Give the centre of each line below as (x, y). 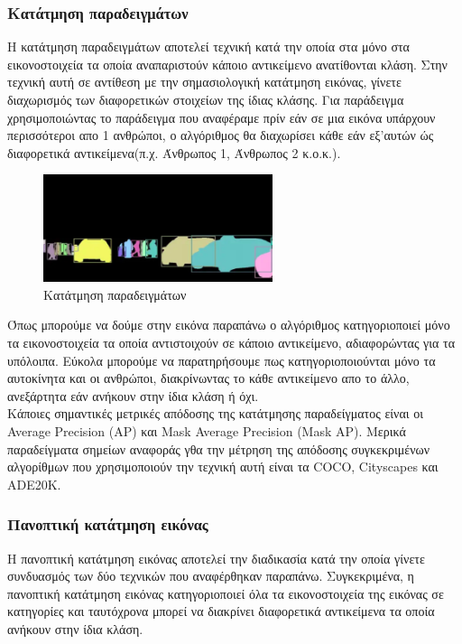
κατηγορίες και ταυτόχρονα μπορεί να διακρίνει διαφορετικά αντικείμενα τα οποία (221, 611)
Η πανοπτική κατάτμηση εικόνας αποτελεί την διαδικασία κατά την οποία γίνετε (216, 558)
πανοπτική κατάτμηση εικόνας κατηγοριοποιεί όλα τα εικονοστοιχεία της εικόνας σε (226, 593)
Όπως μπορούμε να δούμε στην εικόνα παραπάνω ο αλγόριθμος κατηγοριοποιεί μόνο (229, 325)
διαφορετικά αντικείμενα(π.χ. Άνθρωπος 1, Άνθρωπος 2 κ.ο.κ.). (174, 152)
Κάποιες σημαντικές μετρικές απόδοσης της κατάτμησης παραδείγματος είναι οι (215, 413)
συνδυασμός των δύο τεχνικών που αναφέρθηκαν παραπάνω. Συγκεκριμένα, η (211, 576)
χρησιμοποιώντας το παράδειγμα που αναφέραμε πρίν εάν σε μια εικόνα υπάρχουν (222, 117)
